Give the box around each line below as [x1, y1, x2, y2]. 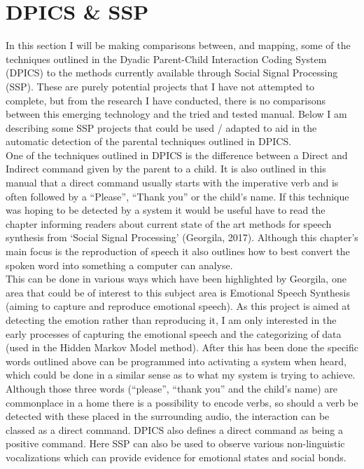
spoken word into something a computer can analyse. [6, 257, 233, 272]
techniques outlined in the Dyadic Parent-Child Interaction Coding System [6, 51, 327, 66]
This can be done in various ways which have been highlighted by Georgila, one [6, 271, 346, 286]
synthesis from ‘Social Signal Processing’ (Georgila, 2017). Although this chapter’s [6, 230, 358, 245]
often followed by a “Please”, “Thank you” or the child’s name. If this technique [6, 189, 349, 203]
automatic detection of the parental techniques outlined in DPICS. [6, 134, 292, 149]
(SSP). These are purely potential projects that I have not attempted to [6, 79, 315, 93]
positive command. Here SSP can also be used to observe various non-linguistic [6, 436, 345, 451]
